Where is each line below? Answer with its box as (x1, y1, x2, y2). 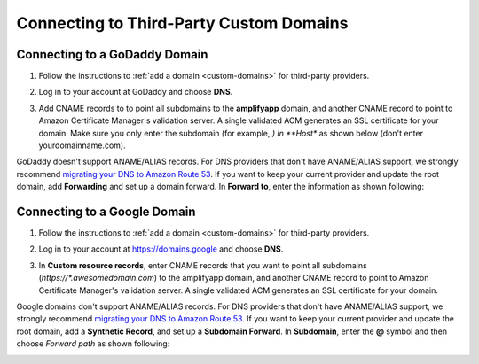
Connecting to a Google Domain (16, 205, 196, 219)
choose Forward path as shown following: (16, 338, 170, 349)
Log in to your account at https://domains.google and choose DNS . (38, 244, 284, 254)
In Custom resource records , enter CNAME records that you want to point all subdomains (38, 259, 367, 270)
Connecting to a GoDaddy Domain (16, 47, 208, 62)
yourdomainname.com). (38, 140, 126, 151)
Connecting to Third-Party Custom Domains (16, 13, 349, 33)
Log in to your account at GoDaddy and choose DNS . (38, 87, 233, 97)
